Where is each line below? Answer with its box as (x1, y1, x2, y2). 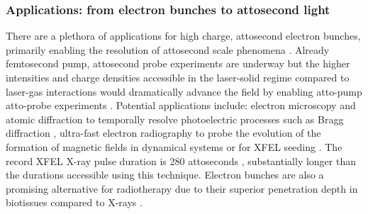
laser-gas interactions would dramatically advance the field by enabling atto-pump (6, 84, 362, 98)
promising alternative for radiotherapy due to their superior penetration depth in (6, 181, 358, 196)
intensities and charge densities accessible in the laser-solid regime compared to (6, 70, 350, 84)
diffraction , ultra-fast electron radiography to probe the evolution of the (6, 125, 321, 140)
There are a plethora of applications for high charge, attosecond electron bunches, (6, 28, 361, 43)
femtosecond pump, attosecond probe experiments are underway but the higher (6, 56, 350, 71)
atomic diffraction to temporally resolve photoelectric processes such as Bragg (6, 111, 344, 126)
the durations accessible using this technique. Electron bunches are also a (6, 167, 324, 182)
